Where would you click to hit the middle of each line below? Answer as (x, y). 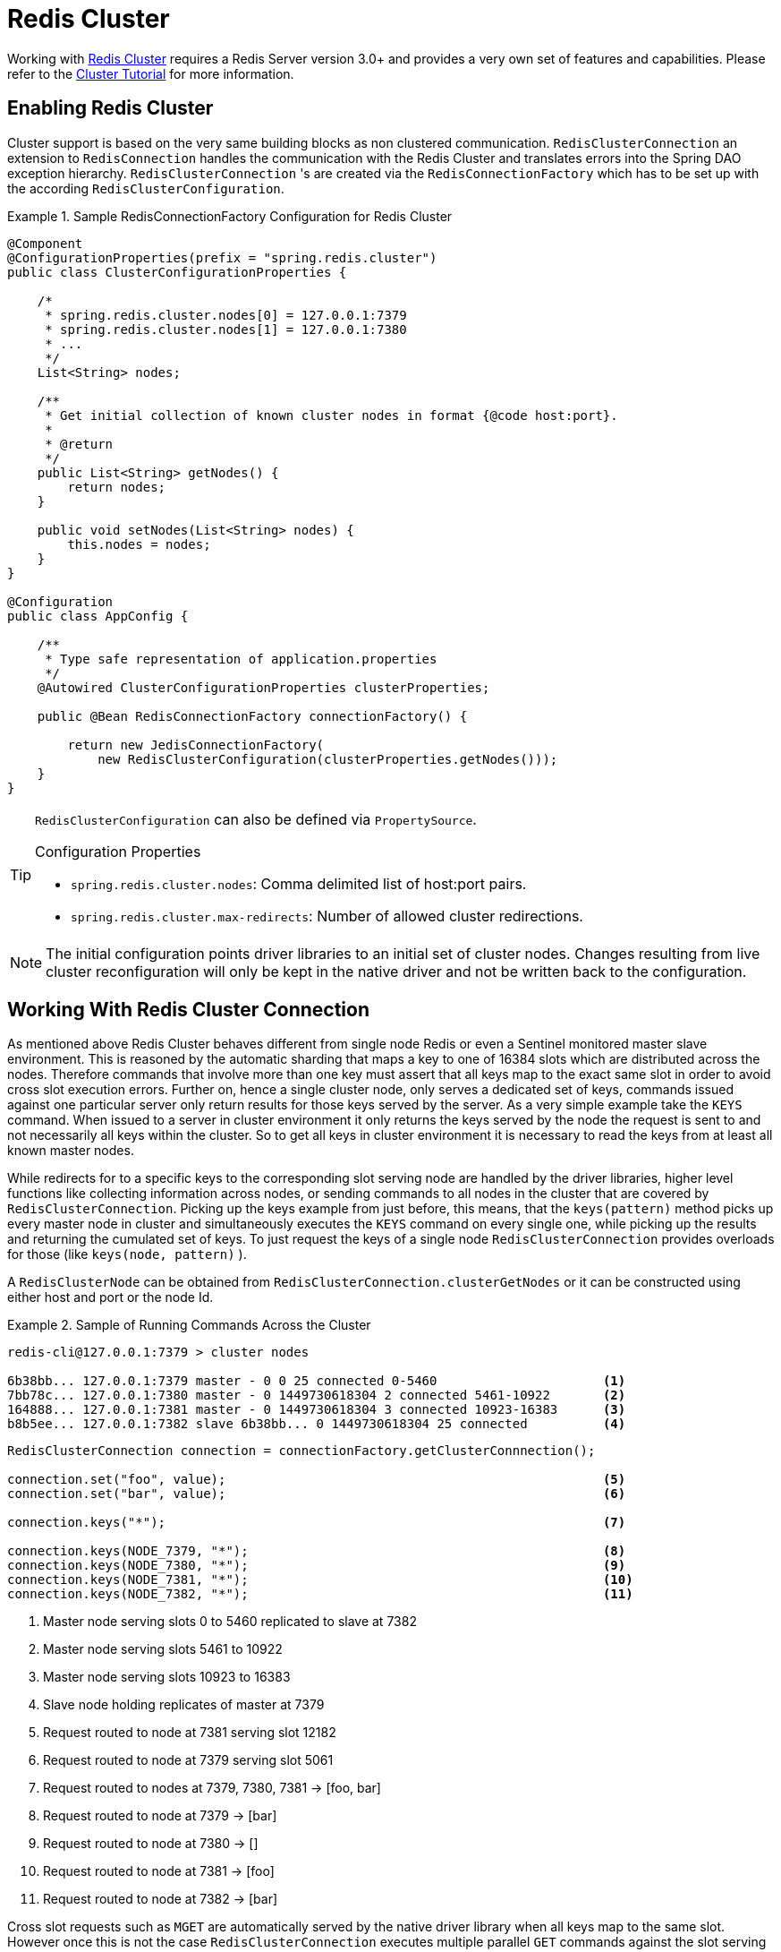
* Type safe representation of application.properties (241, 659)
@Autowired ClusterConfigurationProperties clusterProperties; (263, 687)
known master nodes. (71, 1151)
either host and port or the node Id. (110, 1297)
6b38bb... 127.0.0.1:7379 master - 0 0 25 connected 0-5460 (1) (317, 1381)
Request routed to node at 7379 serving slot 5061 (188, 1760)
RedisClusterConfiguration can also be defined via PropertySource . (256, 819)
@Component (45, 243)
